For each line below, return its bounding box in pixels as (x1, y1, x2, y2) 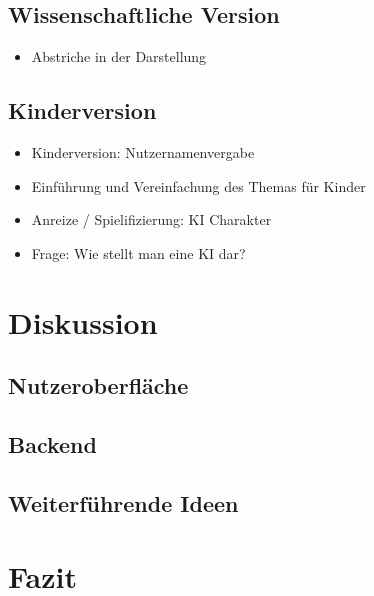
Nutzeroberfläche (8, 370, 189, 401)
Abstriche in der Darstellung (31, 46, 207, 67)
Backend (8, 428, 97, 459)
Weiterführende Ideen (8, 487, 239, 518)
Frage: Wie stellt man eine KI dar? (31, 242, 246, 263)
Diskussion (8, 301, 158, 342)
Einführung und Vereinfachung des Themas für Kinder (31, 175, 366, 196)
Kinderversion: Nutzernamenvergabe (31, 142, 255, 162)
